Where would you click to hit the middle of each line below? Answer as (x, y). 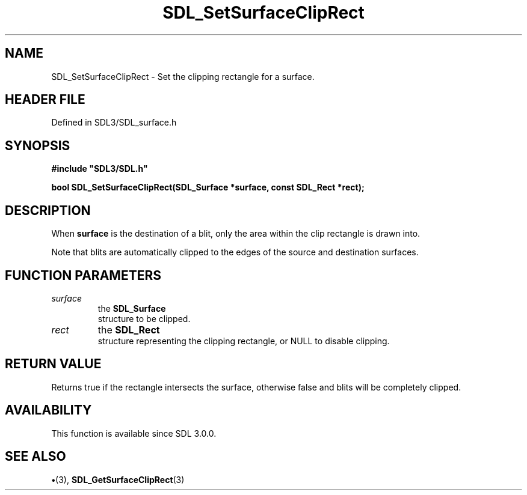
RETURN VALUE (53, 364)
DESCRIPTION (48, 210)
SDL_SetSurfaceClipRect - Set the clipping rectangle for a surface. (183, 76)
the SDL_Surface (132, 308)
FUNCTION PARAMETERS (83, 275)
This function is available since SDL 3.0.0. (134, 433)
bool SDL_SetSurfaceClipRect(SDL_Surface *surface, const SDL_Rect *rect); (208, 187)
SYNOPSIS (38, 145)
